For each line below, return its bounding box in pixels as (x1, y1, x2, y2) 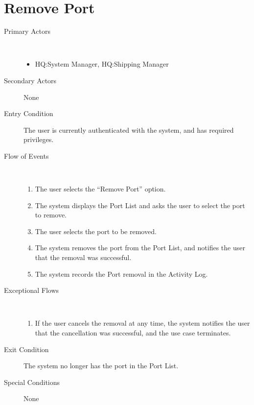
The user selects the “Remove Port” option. (35, 184, 166, 194)
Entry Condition (4, 108, 53, 119)
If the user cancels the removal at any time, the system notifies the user (35, 318, 250, 328)
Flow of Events (4, 150, 49, 161)
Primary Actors (4, 26, 50, 36)
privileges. (23, 134, 54, 144)
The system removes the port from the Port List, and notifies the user (35, 242, 245, 253)
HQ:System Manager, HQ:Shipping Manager (35, 59, 169, 69)
